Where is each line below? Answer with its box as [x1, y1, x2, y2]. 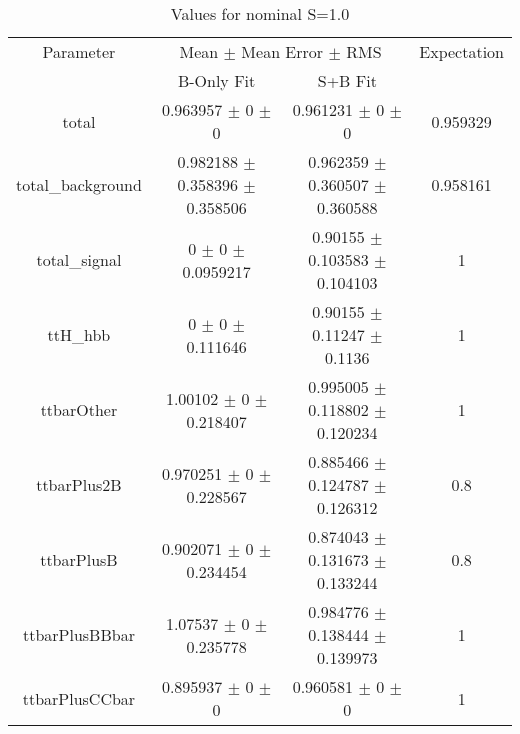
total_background [16, 173, 142, 196]
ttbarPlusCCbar [22, 686, 136, 710]
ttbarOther [40, 398, 118, 421]
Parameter [42, 40, 116, 63]
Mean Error [241, 40, 324, 63]
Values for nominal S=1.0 [170, 2, 350, 25]
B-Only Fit [177, 69, 256, 92]
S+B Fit [317, 69, 377, 92]
